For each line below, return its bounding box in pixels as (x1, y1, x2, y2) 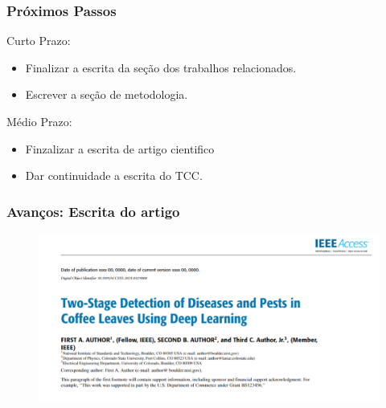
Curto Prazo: (6, 32, 71, 49)
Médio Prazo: (6, 113, 72, 129)
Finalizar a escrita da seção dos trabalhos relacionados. (25, 59, 297, 75)
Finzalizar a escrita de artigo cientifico (25, 140, 215, 157)
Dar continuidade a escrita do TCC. (25, 167, 203, 184)
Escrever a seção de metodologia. (25, 86, 188, 103)
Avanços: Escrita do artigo (6, 201, 180, 221)
